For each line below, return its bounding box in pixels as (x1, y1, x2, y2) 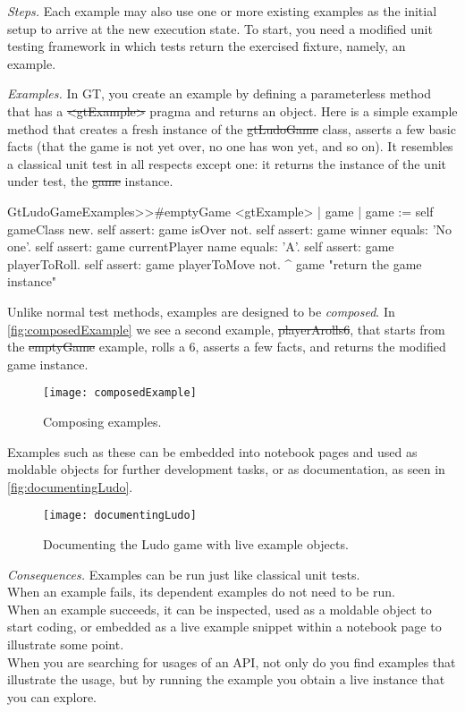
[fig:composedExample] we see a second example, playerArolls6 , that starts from (7, 319, 445, 338)
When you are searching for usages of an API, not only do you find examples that (7, 652, 456, 671)
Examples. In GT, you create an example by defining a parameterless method (7, 84, 431, 103)
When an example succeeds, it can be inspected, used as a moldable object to (7, 599, 432, 618)
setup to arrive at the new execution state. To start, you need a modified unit (7, 19, 433, 38)
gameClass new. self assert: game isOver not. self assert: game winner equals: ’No (7, 219, 452, 238)
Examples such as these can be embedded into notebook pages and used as (7, 442, 418, 461)
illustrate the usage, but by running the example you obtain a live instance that (7, 670, 445, 689)
